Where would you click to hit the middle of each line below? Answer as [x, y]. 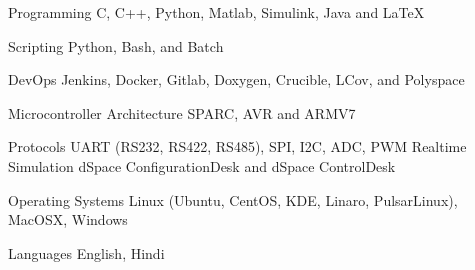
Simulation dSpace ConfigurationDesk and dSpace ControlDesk [202, 165]
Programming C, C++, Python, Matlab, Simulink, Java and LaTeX [216, 12]
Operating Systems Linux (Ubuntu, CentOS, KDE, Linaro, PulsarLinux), [233, 199]
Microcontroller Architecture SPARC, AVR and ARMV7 [182, 112]
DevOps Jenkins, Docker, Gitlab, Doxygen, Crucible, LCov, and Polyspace [236, 79]
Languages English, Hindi [86, 252]
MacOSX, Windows [68, 219]
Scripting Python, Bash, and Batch [116, 45]
